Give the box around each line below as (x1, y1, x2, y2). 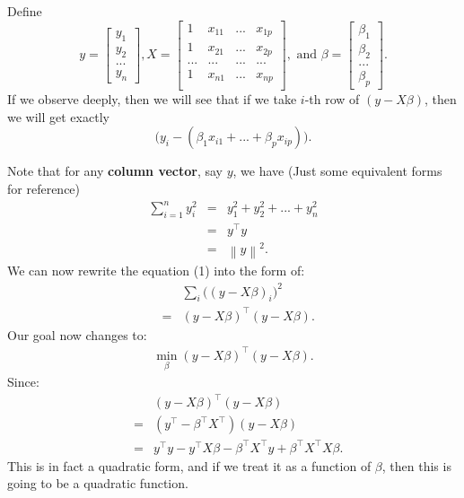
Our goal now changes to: (7, 325, 147, 344)
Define (7, 2, 42, 20)
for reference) (7, 179, 81, 197)
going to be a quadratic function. (7, 474, 188, 493)
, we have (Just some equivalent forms (232, 162, 442, 180)
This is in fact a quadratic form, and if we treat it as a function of (7, 456, 372, 475)
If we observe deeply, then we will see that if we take (7, 90, 297, 109)
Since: (7, 372, 39, 391)
